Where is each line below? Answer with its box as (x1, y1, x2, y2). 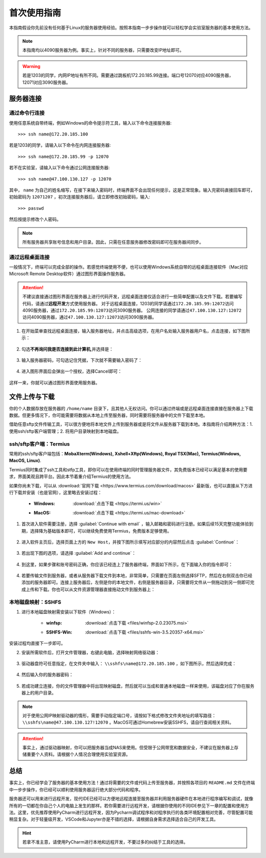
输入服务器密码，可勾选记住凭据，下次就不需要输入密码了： (21, 357, 142, 363)
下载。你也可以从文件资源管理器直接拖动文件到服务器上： (38, 586, 155, 592)
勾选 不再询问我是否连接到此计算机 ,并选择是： (21, 346, 114, 352)
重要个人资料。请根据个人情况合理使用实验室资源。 (26, 751, 131, 758)
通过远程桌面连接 (9, 254, 50, 260)
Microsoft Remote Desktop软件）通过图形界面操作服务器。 (9, 271, 128, 277)
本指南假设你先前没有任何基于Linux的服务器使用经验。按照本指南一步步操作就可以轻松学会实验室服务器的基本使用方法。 (9, 25, 253, 31)
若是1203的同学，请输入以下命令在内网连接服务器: (9, 142, 111, 148)
